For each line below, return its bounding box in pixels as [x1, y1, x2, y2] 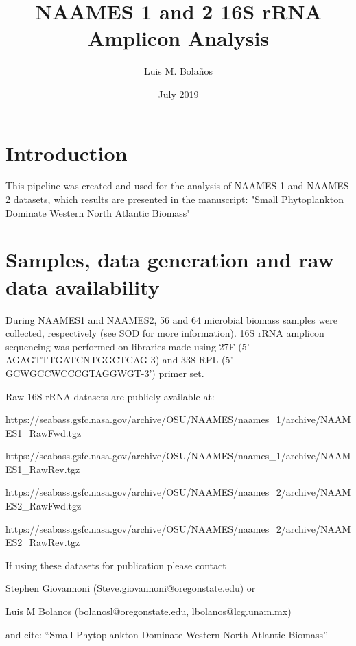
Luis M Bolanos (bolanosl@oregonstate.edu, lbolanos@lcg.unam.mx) [5, 604, 292, 619]
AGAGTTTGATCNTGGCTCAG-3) [5, 352, 160, 367]
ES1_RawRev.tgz [5, 462, 80, 476]
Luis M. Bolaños [143, 64, 213, 78]
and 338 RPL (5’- [162, 352, 236, 367]
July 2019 [158, 86, 199, 101]
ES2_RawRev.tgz [5, 535, 80, 549]
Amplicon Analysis [87, 24, 270, 52]
